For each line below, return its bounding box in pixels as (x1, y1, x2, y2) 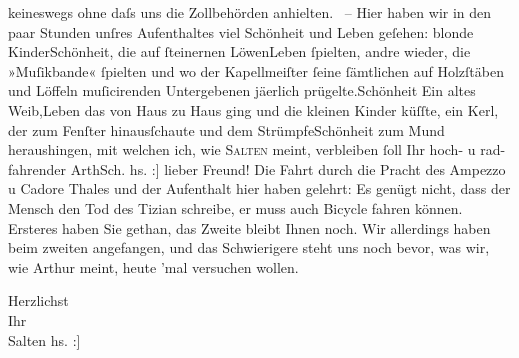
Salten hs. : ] (8, 329, 81, 350)
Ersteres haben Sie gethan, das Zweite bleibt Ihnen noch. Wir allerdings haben (8, 217, 491, 238)
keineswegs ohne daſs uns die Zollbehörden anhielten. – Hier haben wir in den (8, 2, 492, 22)
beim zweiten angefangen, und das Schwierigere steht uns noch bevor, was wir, (8, 237, 490, 258)
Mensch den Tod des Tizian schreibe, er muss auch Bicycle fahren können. (8, 197, 463, 218)
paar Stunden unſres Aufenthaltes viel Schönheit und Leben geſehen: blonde (8, 21, 474, 42)
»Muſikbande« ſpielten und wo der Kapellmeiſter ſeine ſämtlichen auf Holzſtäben (8, 60, 504, 81)
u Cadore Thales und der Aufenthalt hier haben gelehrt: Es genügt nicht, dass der (8, 178, 511, 199)
